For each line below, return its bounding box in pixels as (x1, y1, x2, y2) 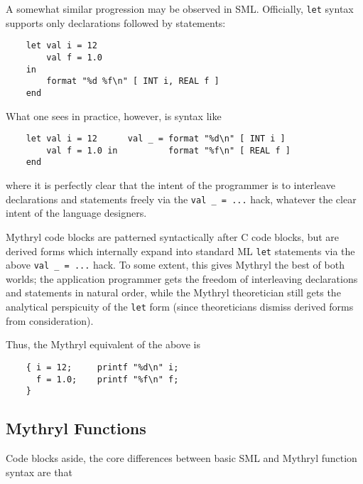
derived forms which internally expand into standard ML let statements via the (6, 243, 355, 258)
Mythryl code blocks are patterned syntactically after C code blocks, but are (6, 229, 340, 244)
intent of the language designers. (6, 205, 147, 220)
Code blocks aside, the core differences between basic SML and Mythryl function (6, 451, 357, 466)
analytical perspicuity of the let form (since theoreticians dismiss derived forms (6, 299, 354, 314)
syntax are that (6, 464, 72, 479)
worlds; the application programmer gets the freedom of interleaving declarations (6, 271, 358, 286)
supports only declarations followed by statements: (6, 15, 226, 30)
